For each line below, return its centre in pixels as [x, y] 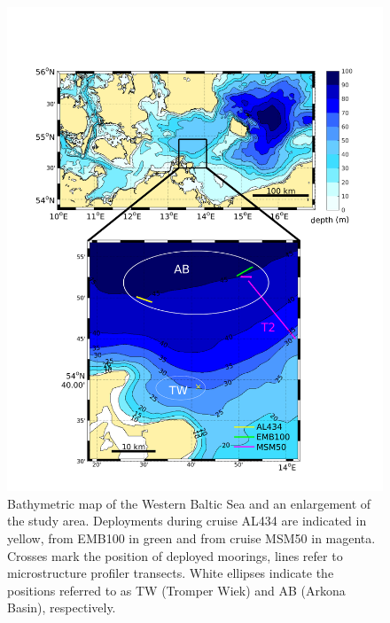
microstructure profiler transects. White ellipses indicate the [171, 573]
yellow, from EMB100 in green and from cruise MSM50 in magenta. [191, 537]
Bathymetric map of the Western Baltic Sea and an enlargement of [189, 503]
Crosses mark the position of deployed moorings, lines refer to [175, 555]
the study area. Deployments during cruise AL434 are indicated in [187, 521]
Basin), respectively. [62, 607]
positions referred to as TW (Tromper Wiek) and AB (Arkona [176, 590]
